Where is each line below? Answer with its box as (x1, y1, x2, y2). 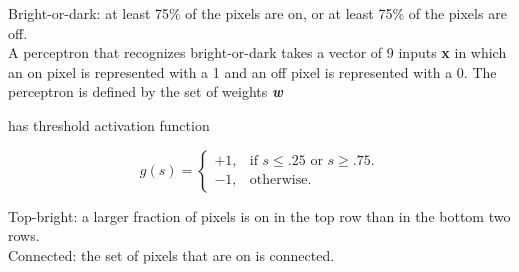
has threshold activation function (8, 114, 210, 135)
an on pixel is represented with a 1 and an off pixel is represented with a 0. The (8, 61, 497, 82)
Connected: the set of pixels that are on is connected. (8, 244, 335, 265)
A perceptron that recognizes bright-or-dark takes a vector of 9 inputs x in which (8, 42, 507, 63)
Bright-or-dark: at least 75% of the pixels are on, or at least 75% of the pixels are (8, 3, 507, 23)
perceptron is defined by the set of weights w (8, 81, 283, 102)
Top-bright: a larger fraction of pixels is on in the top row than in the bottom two (8, 205, 511, 226)
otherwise (249, 173, 308, 188)
